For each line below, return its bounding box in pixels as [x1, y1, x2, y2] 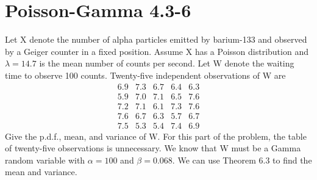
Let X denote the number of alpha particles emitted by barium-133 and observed [5, 33, 307, 46]
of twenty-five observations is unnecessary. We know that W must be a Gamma [5, 142, 301, 154]
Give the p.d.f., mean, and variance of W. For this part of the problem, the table [5, 129, 307, 142]
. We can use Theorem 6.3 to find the [172, 153, 312, 166]
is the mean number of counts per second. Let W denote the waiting [39, 57, 294, 70]
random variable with [5, 153, 85, 166]
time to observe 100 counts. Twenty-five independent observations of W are [5, 68, 286, 81]
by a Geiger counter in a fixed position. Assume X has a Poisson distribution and [5, 45, 308, 57]
